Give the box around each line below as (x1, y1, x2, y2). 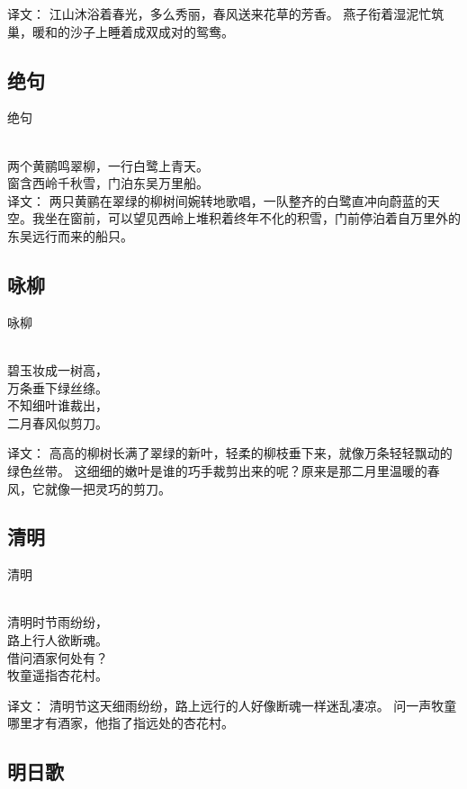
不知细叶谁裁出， (7, 396, 108, 415)
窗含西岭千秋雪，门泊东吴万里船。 (7, 174, 209, 193)
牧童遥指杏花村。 (7, 666, 108, 685)
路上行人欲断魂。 (7, 631, 108, 650)
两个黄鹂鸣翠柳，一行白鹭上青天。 (7, 156, 209, 175)
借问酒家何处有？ (7, 648, 108, 667)
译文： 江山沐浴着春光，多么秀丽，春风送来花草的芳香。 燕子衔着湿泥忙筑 (7, 4, 445, 22)
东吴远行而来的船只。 (7, 226, 133, 245)
